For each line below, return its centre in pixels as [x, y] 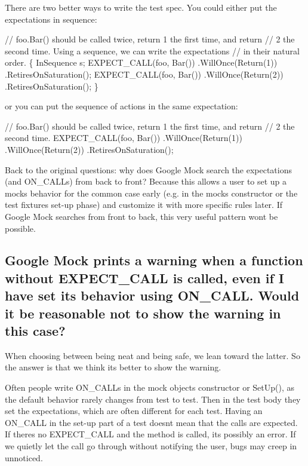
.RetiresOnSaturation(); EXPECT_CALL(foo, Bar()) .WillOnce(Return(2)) [144, 74]
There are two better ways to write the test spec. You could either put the [141, 7]
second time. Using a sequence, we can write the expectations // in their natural [152, 50]
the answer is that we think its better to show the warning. [113, 367]
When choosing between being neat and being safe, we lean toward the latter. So [153, 355]
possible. [20, 228]
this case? [35, 331]
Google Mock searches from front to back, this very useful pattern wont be [141, 216]
